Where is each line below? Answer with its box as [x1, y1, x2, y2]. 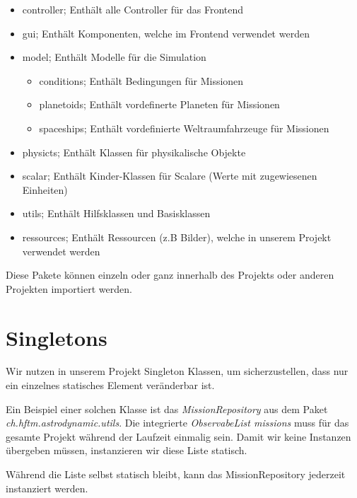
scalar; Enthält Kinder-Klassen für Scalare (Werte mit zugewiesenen [22, 168, 317, 183]
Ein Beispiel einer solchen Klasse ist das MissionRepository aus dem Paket [6, 401, 328, 416]
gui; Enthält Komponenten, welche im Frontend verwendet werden [22, 25, 310, 40]
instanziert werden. [6, 480, 88, 495]
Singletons [6, 323, 107, 352]
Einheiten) [22, 182, 68, 197]
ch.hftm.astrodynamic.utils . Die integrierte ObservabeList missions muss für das [6, 415, 349, 430]
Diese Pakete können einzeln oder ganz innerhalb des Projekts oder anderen [6, 267, 334, 282]
